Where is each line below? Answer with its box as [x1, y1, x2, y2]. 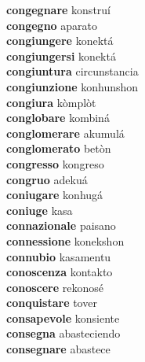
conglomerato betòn [6, 140, 111, 157]
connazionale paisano [6, 217, 116, 234]
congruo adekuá [6, 171, 88, 187]
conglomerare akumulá [6, 124, 125, 141]
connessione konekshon [6, 232, 125, 249]
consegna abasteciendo [6, 325, 121, 342]
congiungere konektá [6, 32, 114, 49]
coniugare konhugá [6, 187, 103, 203]
